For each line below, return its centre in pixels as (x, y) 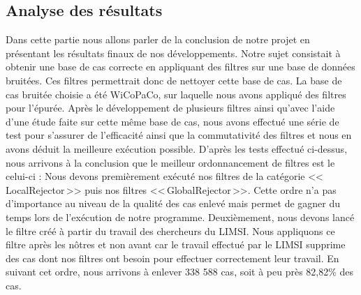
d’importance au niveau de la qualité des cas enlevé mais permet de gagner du (173, 203)
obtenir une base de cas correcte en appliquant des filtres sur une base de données (180, 67)
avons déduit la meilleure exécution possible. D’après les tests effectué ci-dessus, (177, 148)
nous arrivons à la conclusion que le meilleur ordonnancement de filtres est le (170, 162)
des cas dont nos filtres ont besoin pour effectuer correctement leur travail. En (172, 258)
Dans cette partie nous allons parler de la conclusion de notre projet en (158, 39)
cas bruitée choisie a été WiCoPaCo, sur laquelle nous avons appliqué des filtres (176, 94)
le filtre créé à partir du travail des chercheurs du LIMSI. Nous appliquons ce (170, 230)
